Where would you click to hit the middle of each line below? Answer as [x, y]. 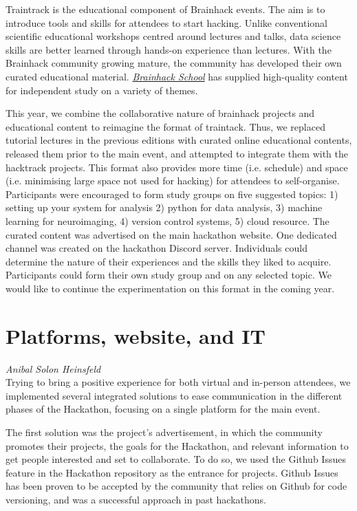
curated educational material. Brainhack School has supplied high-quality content [177, 76]
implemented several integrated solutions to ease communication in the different [174, 395]
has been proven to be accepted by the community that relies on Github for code [176, 486]
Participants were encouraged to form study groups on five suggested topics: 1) [172, 194]
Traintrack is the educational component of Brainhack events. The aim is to [165, 9]
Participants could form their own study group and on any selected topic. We [169, 275]
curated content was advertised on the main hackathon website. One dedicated [171, 234]
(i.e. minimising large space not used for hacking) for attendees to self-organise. [173, 181]
